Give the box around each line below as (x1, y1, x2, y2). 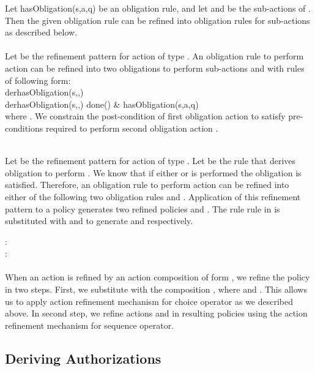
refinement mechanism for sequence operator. (5, 318, 174, 331)
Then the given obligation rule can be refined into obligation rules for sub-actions (5, 13, 310, 26)
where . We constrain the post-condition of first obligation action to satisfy (5, 110, 286, 122)
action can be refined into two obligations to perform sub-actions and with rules (5, 61, 305, 74)
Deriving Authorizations (5, 348, 161, 367)
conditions (5, 121, 43, 134)
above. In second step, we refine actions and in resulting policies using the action (5, 307, 308, 320)
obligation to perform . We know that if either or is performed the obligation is (5, 166, 302, 179)
